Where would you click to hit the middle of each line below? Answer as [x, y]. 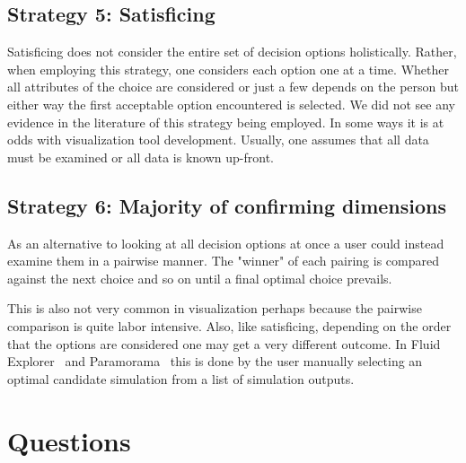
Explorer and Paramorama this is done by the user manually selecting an [215, 361]
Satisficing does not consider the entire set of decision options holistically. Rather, [232, 52]
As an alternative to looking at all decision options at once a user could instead [226, 243]
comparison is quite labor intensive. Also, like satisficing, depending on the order [229, 325]
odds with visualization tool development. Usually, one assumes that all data [218, 140]
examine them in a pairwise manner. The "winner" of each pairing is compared [223, 261]
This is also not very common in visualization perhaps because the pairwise [215, 308]
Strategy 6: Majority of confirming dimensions [227, 205]
